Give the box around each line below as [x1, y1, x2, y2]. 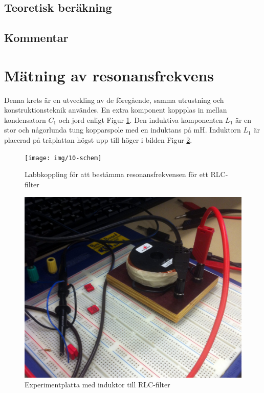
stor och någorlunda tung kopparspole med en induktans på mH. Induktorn [4, 124, 241, 135]
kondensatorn [4, 114, 46, 125]
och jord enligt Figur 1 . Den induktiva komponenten [58, 114, 223, 125]
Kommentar [4, 30, 69, 46]
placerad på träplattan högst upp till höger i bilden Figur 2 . [4, 135, 192, 145]
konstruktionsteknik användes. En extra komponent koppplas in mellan [4, 104, 227, 115]
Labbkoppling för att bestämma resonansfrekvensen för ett [25, 169, 208, 180]
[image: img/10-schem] [25, 154, 102, 162]
